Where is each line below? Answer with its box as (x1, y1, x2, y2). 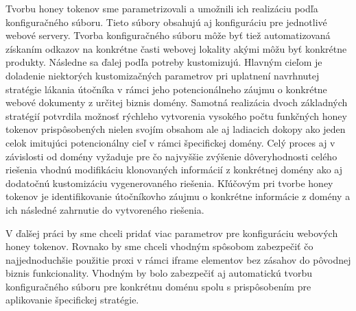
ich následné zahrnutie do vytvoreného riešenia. (5, 202, 204, 216)
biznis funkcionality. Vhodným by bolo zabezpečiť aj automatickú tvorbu (5, 266, 313, 280)
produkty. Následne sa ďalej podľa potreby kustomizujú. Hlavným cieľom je (5, 55, 322, 69)
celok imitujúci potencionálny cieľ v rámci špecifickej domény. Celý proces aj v (5, 135, 335, 149)
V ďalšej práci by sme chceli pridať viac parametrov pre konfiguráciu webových (5, 225, 338, 240)
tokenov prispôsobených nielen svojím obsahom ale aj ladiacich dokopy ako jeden (5, 122, 346, 136)
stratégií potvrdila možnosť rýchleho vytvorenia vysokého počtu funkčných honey (5, 108, 347, 123)
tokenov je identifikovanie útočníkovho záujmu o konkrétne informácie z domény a (5, 189, 351, 203)
